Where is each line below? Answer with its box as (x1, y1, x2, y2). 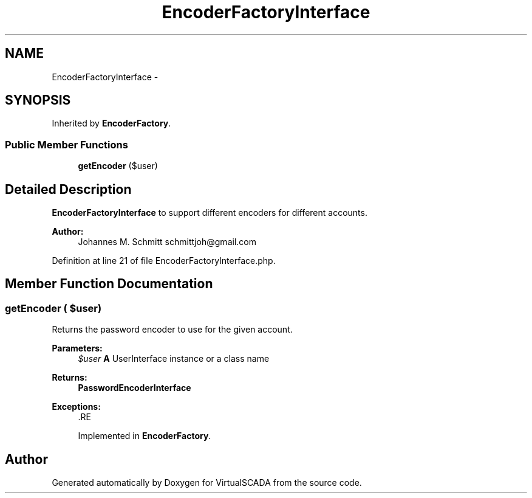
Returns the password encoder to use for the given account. (52, 324, 293, 335)
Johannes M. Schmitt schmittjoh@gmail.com (78, 237, 256, 247)
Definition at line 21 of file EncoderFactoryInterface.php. (52, 255, 276, 266)
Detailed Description (5, 181, 132, 197)
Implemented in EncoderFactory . (78, 431, 211, 441)
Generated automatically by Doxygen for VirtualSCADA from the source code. (52, 477, 362, 488)
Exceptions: (52, 401, 101, 412)
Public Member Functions (5, 138, 128, 151)
